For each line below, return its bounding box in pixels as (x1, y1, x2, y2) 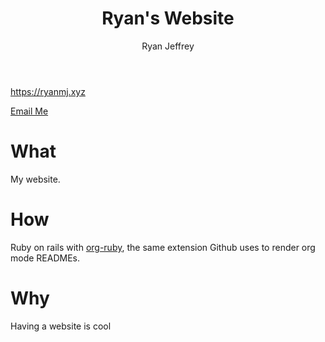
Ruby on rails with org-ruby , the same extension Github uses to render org (10, 241, 316, 253)
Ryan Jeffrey (141, 40, 195, 52)
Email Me (10, 105, 49, 117)
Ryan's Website (101, 7, 235, 30)
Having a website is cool (10, 320, 112, 332)
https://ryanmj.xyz (10, 85, 86, 97)
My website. (10, 173, 61, 185)
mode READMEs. (10, 252, 81, 264)
